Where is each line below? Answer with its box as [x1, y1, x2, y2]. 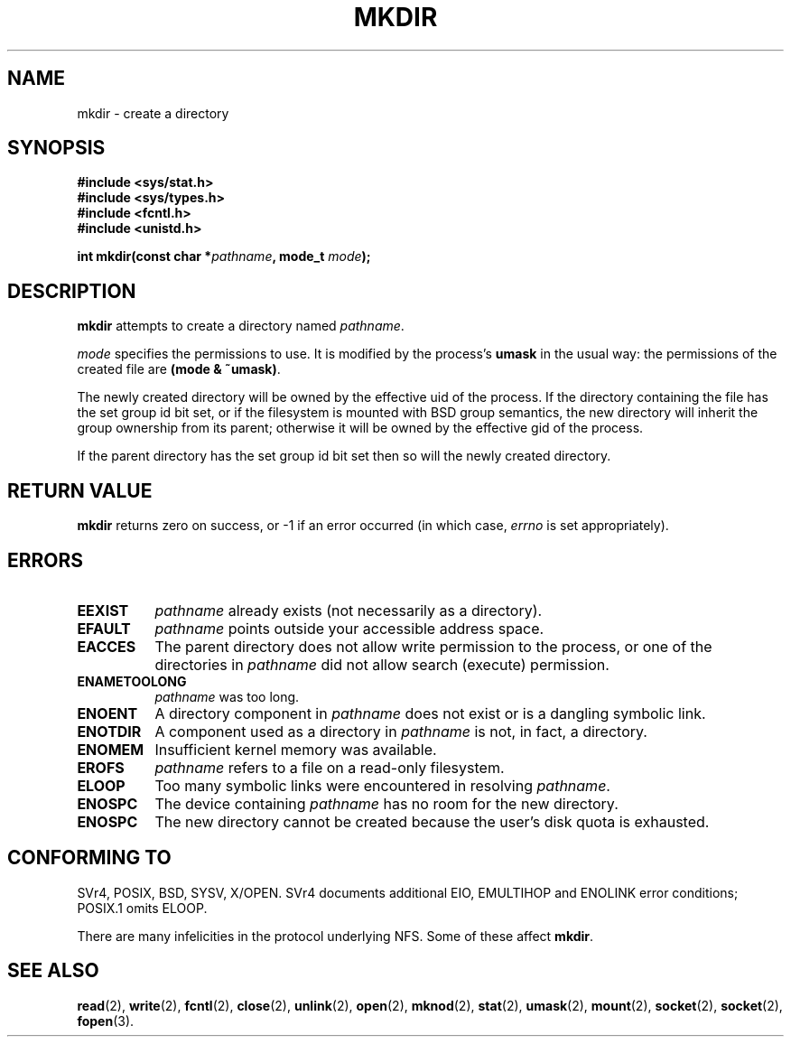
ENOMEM [77, 740, 144, 759]
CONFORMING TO [7, 846, 172, 870]
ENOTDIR [77, 722, 142, 741]
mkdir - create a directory [77, 105, 229, 121]
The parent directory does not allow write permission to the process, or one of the [154, 637, 712, 656]
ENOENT [77, 704, 138, 722]
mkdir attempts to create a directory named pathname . [77, 318, 405, 334]
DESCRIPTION [7, 279, 136, 303]
